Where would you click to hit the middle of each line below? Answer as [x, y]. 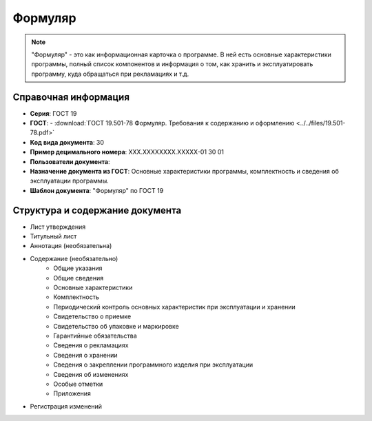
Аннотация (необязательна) [71, 246]
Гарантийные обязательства [95, 336]
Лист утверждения [58, 227]
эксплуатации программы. [70, 181]
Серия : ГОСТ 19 [53, 113]
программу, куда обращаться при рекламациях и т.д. [110, 74]
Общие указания [78, 268]
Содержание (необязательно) [74, 258]
